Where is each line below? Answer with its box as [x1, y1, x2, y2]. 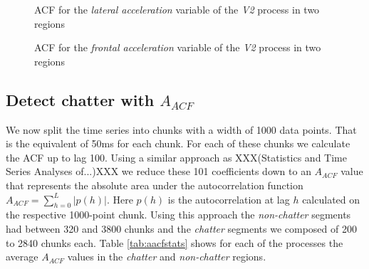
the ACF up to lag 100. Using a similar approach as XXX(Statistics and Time [6, 149, 347, 164]
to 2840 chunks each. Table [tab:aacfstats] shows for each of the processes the [6, 235, 343, 250]
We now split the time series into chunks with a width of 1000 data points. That [6, 122, 357, 137]
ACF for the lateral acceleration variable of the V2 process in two [34, 2, 320, 16]
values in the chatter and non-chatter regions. [67, 249, 266, 264]
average [6, 249, 38, 264]
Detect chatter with [6, 88, 155, 110]
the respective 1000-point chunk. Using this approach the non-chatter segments [6, 207, 351, 222]
